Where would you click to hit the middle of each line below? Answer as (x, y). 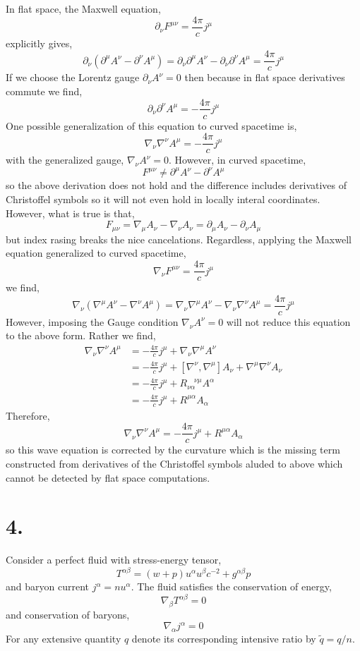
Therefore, (28, 415)
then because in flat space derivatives (265, 77)
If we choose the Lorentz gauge (73, 77)
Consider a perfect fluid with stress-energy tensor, (114, 560)
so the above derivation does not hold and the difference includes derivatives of (176, 185)
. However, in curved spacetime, (238, 160)
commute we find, (44, 91)
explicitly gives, (39, 43)
